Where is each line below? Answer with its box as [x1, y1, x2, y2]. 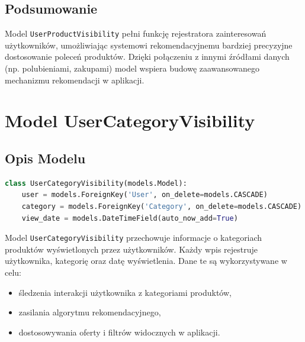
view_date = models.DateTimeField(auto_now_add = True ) [21, 214, 238, 222]
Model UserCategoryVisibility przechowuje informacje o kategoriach [5, 231, 262, 244]
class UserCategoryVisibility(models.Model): [5, 179, 187, 188]
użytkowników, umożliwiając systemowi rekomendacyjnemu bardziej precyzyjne [5, 38, 293, 51]
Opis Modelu [5, 149, 86, 167]
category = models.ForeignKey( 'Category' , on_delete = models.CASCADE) [21, 202, 302, 211]
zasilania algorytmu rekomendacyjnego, [18, 306, 161, 318]
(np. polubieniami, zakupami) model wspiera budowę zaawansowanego [5, 62, 259, 75]
